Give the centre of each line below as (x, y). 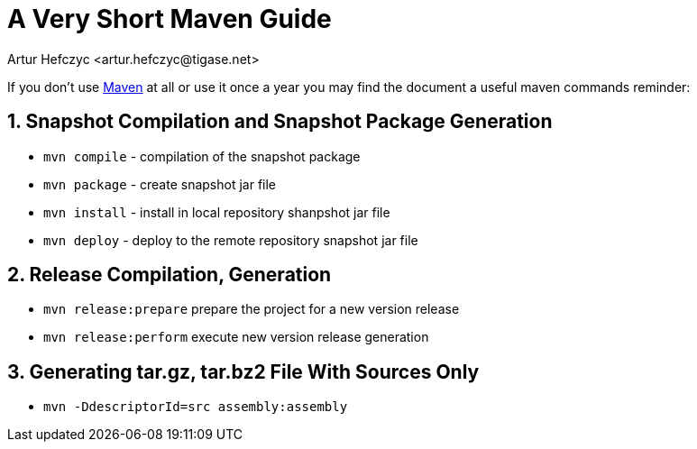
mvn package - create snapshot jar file (160, 184)
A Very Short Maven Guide (170, 19)
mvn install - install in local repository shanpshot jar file (217, 212)
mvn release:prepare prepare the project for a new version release (252, 309)
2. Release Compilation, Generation (170, 275)
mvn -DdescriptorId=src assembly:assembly (196, 407)
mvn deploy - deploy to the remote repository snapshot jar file (231, 240)
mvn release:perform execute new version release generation (236, 337)
